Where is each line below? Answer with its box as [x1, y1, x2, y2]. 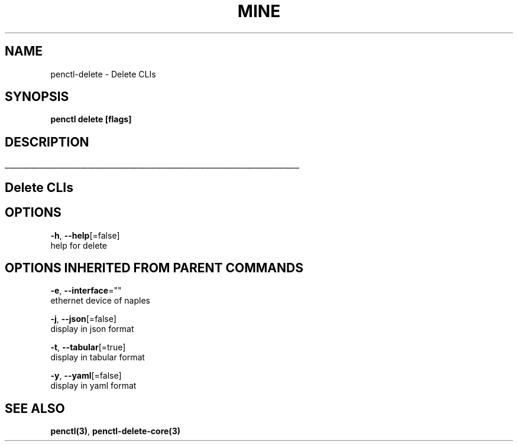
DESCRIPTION [5, 134, 89, 149]
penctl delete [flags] [50, 114, 132, 125]
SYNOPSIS [5, 89, 69, 105]
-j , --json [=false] [50, 314, 116, 324]
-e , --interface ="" [50, 285, 122, 296]
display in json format [50, 324, 134, 334]
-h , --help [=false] [50, 230, 120, 240]
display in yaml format [50, 380, 137, 391]
